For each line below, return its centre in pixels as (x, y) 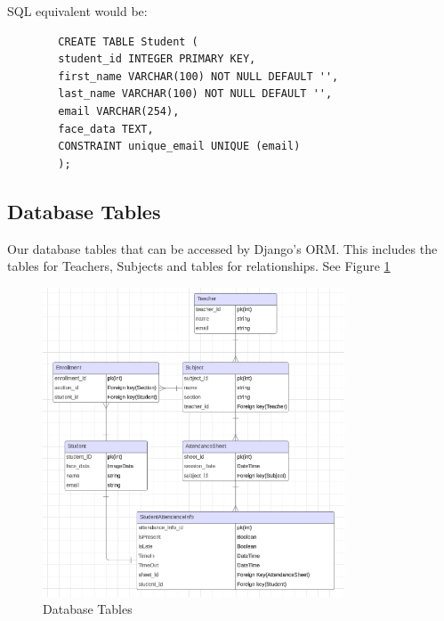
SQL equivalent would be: (77, 11)
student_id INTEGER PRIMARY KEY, (157, 59)
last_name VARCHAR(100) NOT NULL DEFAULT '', (195, 94)
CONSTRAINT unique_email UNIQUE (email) (179, 147)
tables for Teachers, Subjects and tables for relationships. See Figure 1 (199, 266)
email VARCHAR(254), (119, 111)
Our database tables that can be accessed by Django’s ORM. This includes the (222, 248)
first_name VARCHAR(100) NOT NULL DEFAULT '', (198, 76)
